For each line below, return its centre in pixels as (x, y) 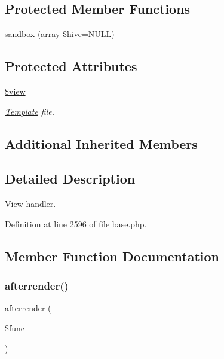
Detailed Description (70, 179)
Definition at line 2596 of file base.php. (76, 223)
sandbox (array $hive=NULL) (60, 34)
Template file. (30, 111)
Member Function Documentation (112, 256)
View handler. (30, 204)
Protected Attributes (71, 66)
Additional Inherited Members (101, 143)
